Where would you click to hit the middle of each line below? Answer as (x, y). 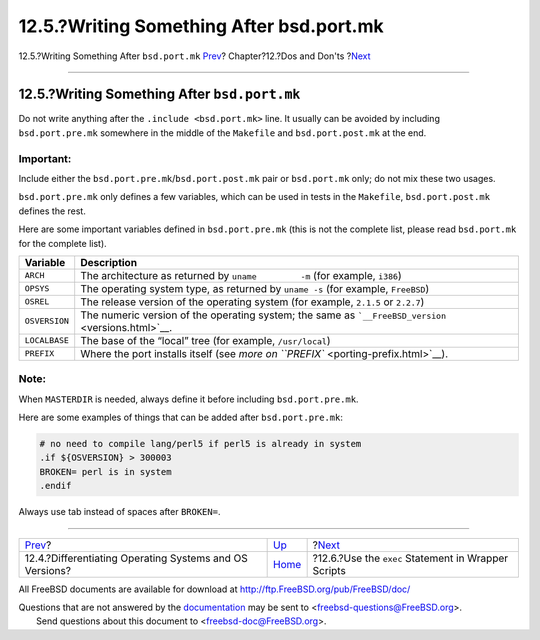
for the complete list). (62, 243)
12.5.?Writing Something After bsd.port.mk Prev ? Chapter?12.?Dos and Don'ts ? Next (194, 56)
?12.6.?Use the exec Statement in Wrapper (410, 558)
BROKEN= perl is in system (105, 471)
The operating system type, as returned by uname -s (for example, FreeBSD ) (255, 288)
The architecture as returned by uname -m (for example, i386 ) (241, 275)
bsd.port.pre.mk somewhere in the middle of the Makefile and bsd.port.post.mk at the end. (222, 132)
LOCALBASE (47, 340)
